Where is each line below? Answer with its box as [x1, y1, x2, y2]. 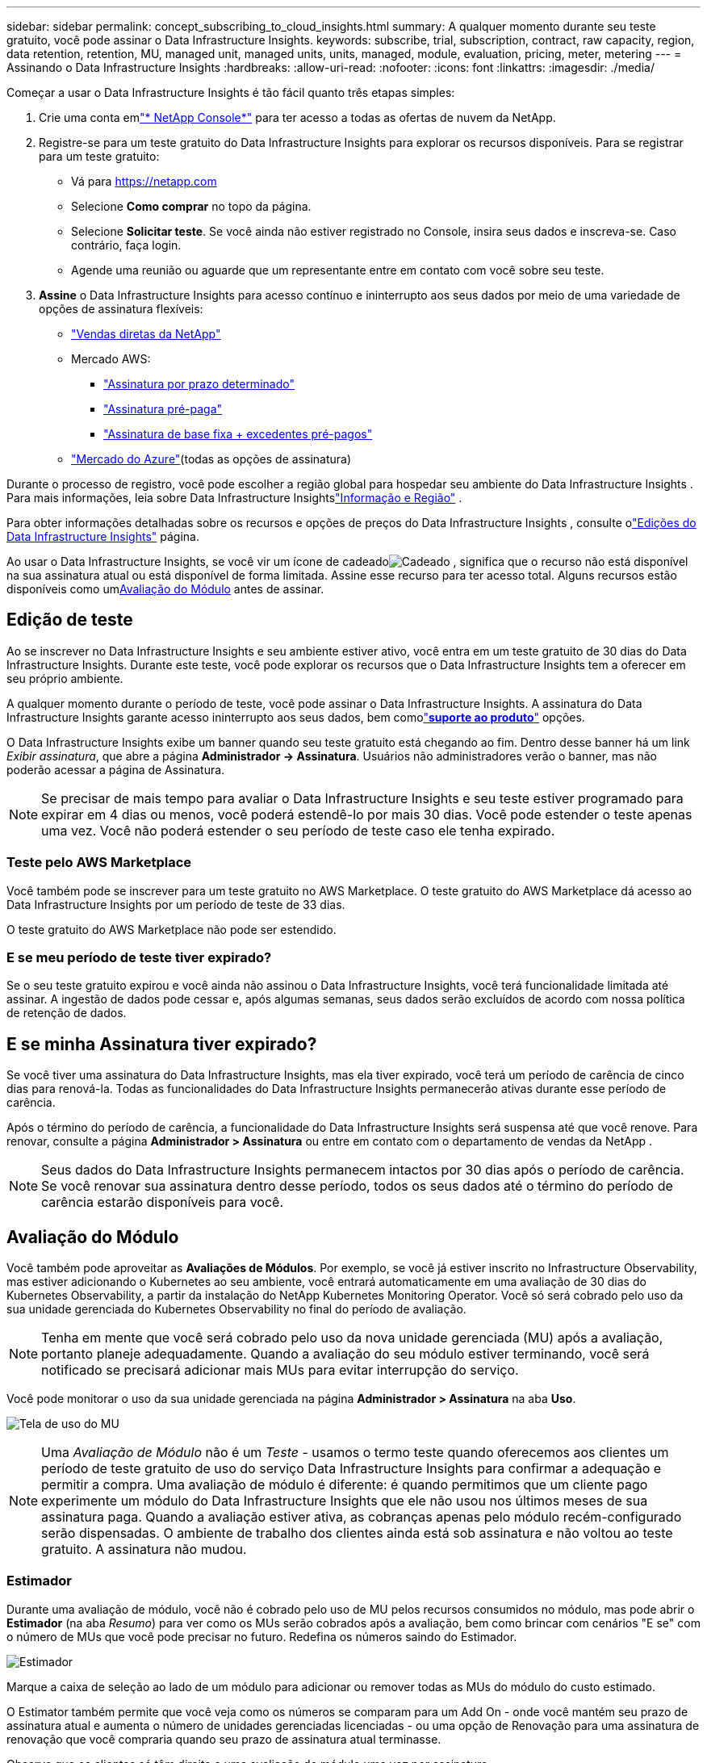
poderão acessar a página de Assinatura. [6, 762, 225, 777]
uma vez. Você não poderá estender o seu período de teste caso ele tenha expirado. [41, 822, 555, 839]
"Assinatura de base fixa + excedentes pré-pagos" [103, 427, 373, 441]
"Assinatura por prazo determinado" [103, 377, 295, 391]
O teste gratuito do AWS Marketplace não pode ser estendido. [6, 922, 337, 936]
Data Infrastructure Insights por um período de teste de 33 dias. [6, 897, 345, 911]
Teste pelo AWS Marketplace [6, 854, 192, 871]
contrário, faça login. [71, 238, 182, 252]
